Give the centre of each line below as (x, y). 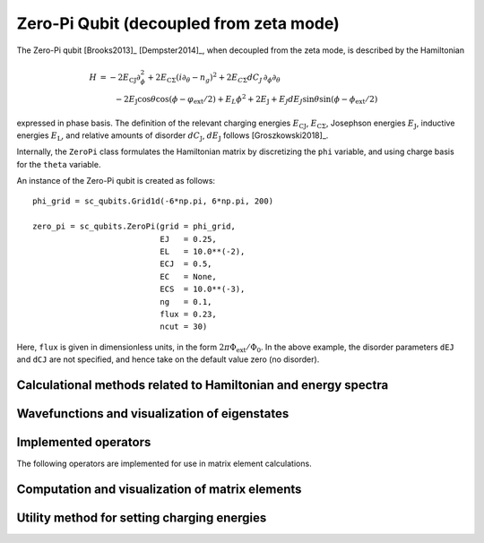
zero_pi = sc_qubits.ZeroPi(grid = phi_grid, (134, 227)
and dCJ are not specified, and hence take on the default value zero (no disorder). (168, 359)
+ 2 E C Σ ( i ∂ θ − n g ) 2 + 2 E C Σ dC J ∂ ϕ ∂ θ (214, 77)
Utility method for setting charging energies (142, 517)
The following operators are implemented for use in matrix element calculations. (164, 464)
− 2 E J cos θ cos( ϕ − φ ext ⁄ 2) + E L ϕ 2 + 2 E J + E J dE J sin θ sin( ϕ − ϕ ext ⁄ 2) (246, 99)
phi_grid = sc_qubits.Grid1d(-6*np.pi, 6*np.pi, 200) (153, 201)
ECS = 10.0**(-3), (203, 289)
